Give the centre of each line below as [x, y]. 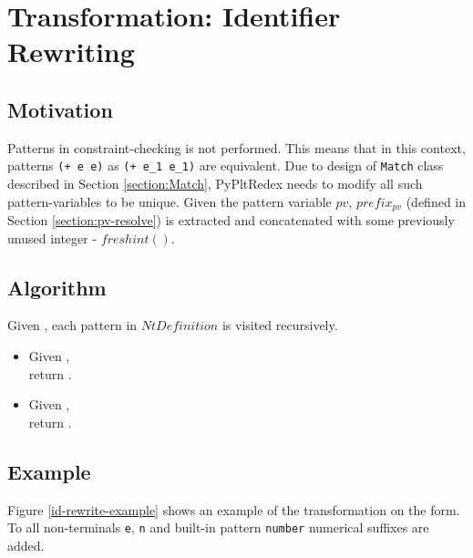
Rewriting [71, 52]
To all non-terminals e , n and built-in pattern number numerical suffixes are [218, 527]
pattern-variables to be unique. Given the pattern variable [170, 201]
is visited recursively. [280, 325]
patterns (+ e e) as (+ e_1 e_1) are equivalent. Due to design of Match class [226, 165]
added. [26, 545]
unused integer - [52, 238]
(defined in [436, 201]
